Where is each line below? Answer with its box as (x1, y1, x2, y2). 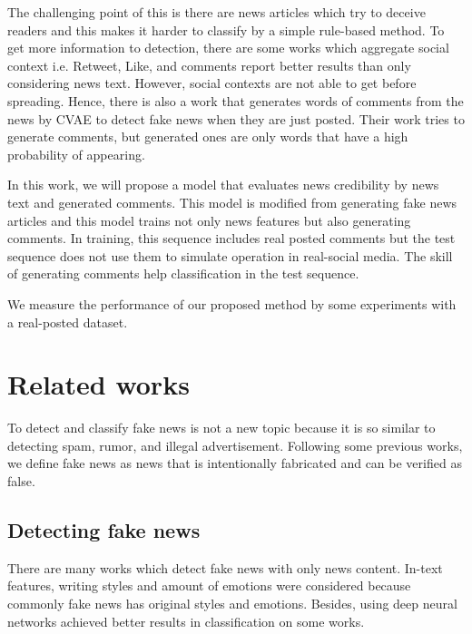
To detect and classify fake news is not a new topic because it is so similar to (7, 418, 436, 437)
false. (7, 472, 35, 490)
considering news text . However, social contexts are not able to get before (7, 73, 417, 93)
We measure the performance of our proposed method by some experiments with (7, 294, 457, 313)
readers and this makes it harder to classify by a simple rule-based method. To (7, 20, 445, 39)
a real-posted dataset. (7, 312, 128, 331)
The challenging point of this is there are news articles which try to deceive (7, 3, 426, 21)
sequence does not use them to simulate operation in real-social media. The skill (7, 246, 453, 265)
